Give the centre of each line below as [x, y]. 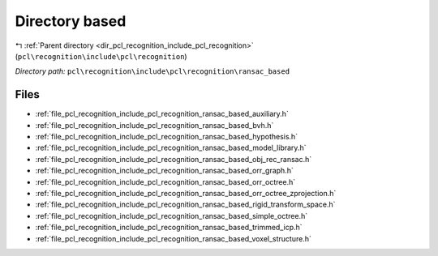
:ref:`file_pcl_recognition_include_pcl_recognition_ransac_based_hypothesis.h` [167, 137]
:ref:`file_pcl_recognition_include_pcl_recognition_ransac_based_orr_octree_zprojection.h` [186, 193]
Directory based [71, 21]
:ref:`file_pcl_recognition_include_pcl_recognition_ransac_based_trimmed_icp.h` [169, 228]
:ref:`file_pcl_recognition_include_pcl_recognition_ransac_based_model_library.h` [171, 148]
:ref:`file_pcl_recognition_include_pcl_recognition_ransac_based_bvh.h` [155, 125]
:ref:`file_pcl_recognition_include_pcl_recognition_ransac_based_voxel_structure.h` [173, 238]
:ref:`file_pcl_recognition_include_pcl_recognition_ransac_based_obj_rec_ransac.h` [174, 159]
